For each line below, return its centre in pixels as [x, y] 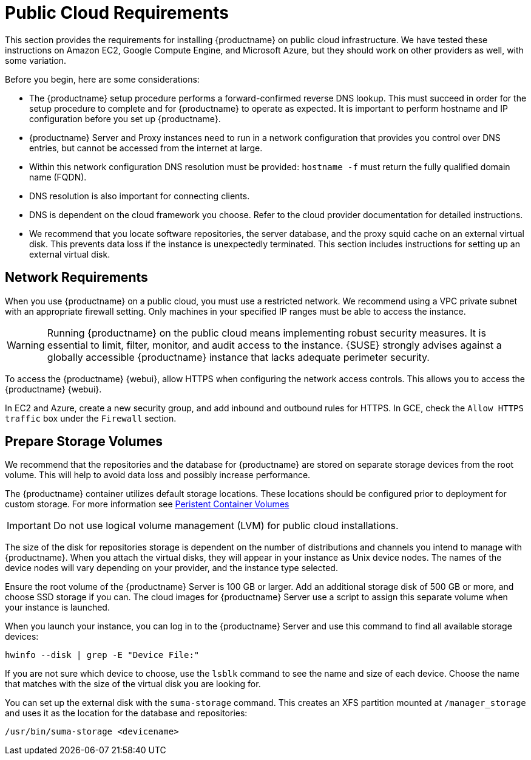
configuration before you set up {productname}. [125, 118]
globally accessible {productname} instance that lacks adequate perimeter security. [238, 357]
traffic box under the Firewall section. [91, 418]
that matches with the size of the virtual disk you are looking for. [133, 684]
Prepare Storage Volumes [84, 442]
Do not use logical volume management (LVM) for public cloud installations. [226, 526]
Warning [26, 345]
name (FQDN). [58, 177]
